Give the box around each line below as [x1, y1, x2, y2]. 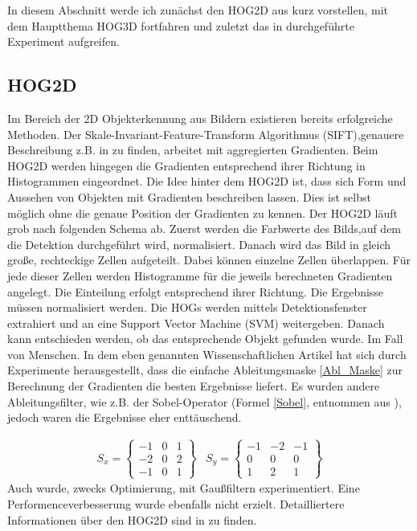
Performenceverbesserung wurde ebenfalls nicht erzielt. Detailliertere [7, 496, 345, 513]
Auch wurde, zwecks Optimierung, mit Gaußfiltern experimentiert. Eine [7, 480, 360, 496]
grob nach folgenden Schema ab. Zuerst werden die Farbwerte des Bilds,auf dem [7, 220, 402, 237]
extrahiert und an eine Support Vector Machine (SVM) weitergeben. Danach [7, 314, 385, 331]
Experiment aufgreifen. [7, 33, 120, 50]
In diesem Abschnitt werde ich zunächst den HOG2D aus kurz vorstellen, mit [7, 2, 389, 18]
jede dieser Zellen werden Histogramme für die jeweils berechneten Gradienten [7, 267, 393, 284]
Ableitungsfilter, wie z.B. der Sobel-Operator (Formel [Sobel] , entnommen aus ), [7, 393, 402, 410]
